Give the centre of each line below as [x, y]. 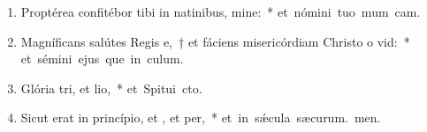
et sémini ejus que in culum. [102, 59]
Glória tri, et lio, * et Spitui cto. [111, 88]
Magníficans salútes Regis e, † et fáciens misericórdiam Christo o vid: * [215, 41]
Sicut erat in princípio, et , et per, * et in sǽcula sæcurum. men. [201, 117]
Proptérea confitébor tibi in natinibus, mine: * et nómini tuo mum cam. [221, 11]
